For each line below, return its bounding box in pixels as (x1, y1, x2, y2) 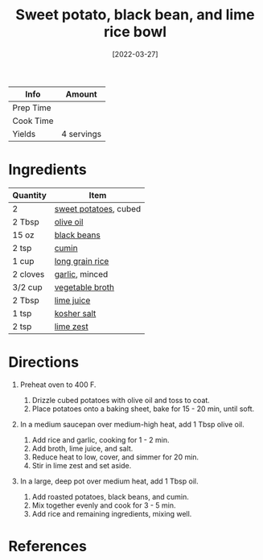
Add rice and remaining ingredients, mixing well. (31, 509, 192, 518)
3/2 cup (12, 282, 43, 293)
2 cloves (12, 268, 45, 279)
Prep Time (12, 102, 51, 113)
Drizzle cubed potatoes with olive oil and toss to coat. (31, 395, 211, 405)
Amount (65, 89, 98, 100)
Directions (8, 353, 79, 372)
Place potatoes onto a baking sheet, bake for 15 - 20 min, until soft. (31, 404, 255, 414)
